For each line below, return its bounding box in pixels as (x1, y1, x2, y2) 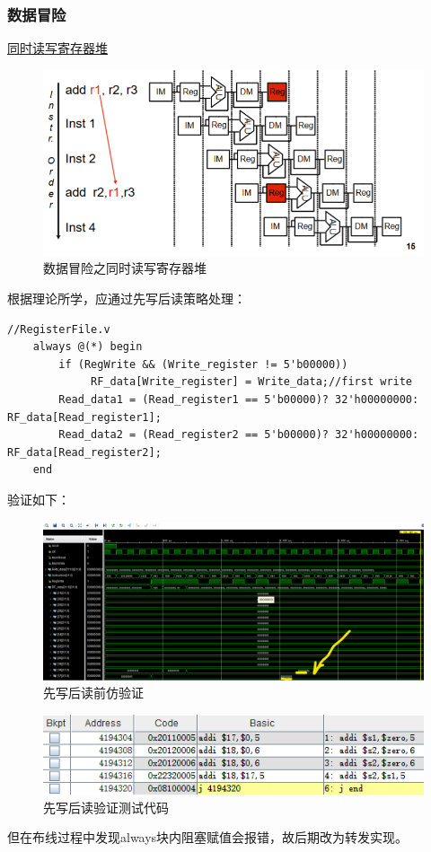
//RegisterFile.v (7, 322, 110, 336)
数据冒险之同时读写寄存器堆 (43, 259, 207, 277)
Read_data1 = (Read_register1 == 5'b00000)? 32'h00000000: (58, 393, 419, 407)
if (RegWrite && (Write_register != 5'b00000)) (58, 357, 348, 371)
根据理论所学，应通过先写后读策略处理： (7, 289, 246, 308)
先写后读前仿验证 (43, 683, 144, 702)
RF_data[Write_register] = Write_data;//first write (91, 375, 413, 389)
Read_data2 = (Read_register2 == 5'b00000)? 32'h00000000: (58, 428, 419, 442)
